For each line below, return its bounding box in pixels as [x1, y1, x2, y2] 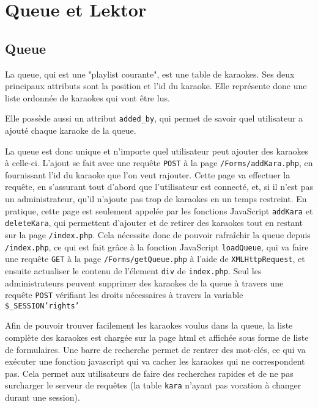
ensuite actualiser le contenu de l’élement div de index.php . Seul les [5, 264, 262, 277]
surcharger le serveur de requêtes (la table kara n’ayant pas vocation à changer [5, 379, 301, 392]
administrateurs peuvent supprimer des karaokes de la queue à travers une [5, 276, 284, 289]
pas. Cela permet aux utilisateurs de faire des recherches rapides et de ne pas [5, 366, 294, 379]
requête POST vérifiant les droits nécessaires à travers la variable [5, 288, 243, 301]
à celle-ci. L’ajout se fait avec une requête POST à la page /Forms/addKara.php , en [5, 156, 313, 169]
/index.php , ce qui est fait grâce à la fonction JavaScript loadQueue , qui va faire [5, 240, 309, 253]
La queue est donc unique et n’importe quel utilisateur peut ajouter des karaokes [5, 144, 309, 157]
